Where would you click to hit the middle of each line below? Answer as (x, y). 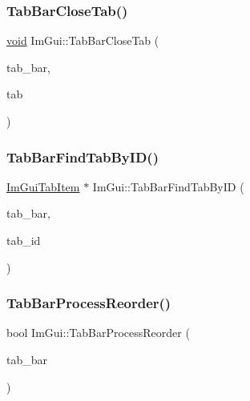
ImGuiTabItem (43, 186)
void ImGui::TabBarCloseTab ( (83, 40)
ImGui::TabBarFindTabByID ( (168, 186)
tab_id (24, 240)
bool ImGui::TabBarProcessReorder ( (98, 333)
